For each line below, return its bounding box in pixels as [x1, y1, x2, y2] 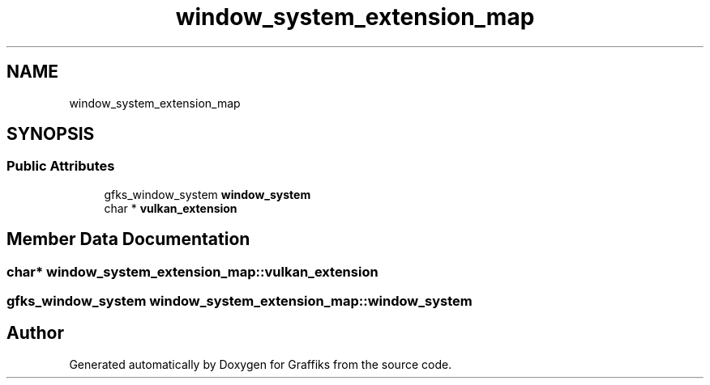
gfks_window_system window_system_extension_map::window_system [6, 293, 473, 310]
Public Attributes [6, 158, 115, 175]
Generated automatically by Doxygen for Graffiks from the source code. [69, 357, 452, 371]
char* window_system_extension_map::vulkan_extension [6, 263, 379, 280]
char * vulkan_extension [104, 201, 237, 215]
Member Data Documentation [6, 229, 250, 250]
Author [6, 323, 64, 344]
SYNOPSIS [6, 124, 95, 145]
